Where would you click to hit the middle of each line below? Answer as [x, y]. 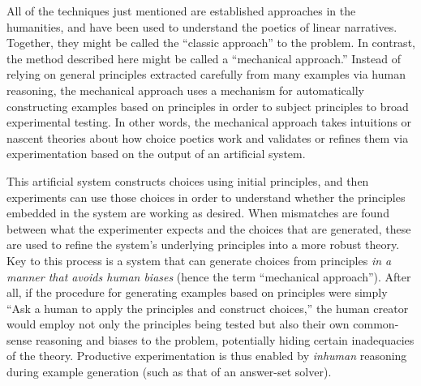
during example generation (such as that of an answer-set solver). [169, 372]
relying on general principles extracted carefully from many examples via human [206, 74]
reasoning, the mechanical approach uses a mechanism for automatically [186, 90]
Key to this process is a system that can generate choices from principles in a [199, 260]
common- [376, 324]
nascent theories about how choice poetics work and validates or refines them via [208, 137]
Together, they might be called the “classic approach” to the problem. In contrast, [211, 43]
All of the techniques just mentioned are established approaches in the [181, 11]
